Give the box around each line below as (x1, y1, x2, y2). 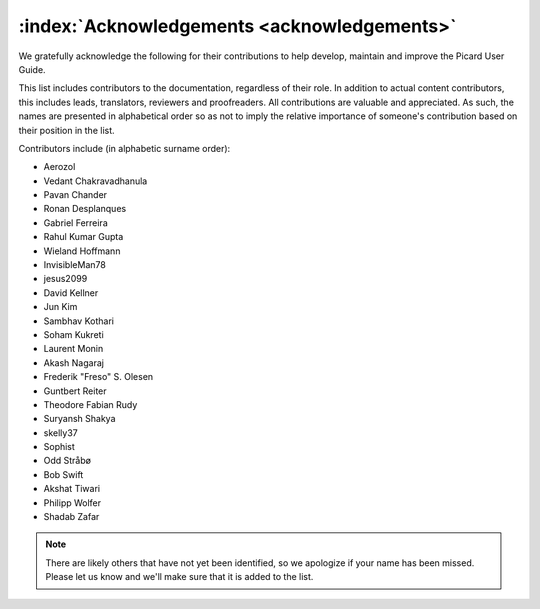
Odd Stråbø (43, 455, 92, 467)
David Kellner (43, 286, 99, 299)
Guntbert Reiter (43, 385, 107, 397)
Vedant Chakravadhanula (43, 175, 148, 187)
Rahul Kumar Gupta (43, 231, 124, 243)
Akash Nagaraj (43, 356, 105, 369)
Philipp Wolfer (43, 496, 102, 509)
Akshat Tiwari (43, 483, 100, 495)
